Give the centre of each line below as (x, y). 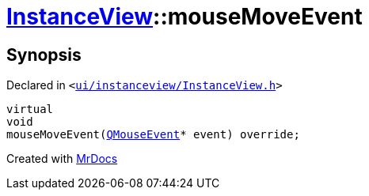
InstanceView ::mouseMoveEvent (184, 17)
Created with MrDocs (62, 159)
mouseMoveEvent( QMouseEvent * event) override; (153, 135)
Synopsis (44, 55)
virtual (30, 109)
